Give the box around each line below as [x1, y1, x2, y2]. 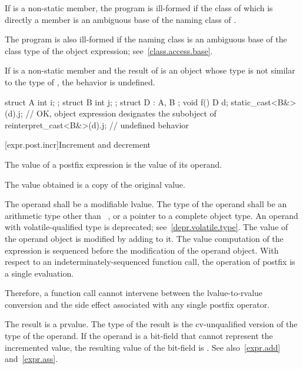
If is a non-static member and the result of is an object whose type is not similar [5, 64, 295, 77]
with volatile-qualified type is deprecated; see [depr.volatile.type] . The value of [5, 221, 288, 233]
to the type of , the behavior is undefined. [5, 75, 155, 88]
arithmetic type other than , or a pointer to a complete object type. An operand [5, 209, 298, 221]
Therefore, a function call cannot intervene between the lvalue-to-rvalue [5, 287, 263, 299]
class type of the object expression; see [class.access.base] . [5, 44, 213, 56]
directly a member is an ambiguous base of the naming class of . [5, 13, 237, 25]
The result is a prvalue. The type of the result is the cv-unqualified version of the [5, 318, 298, 330]
